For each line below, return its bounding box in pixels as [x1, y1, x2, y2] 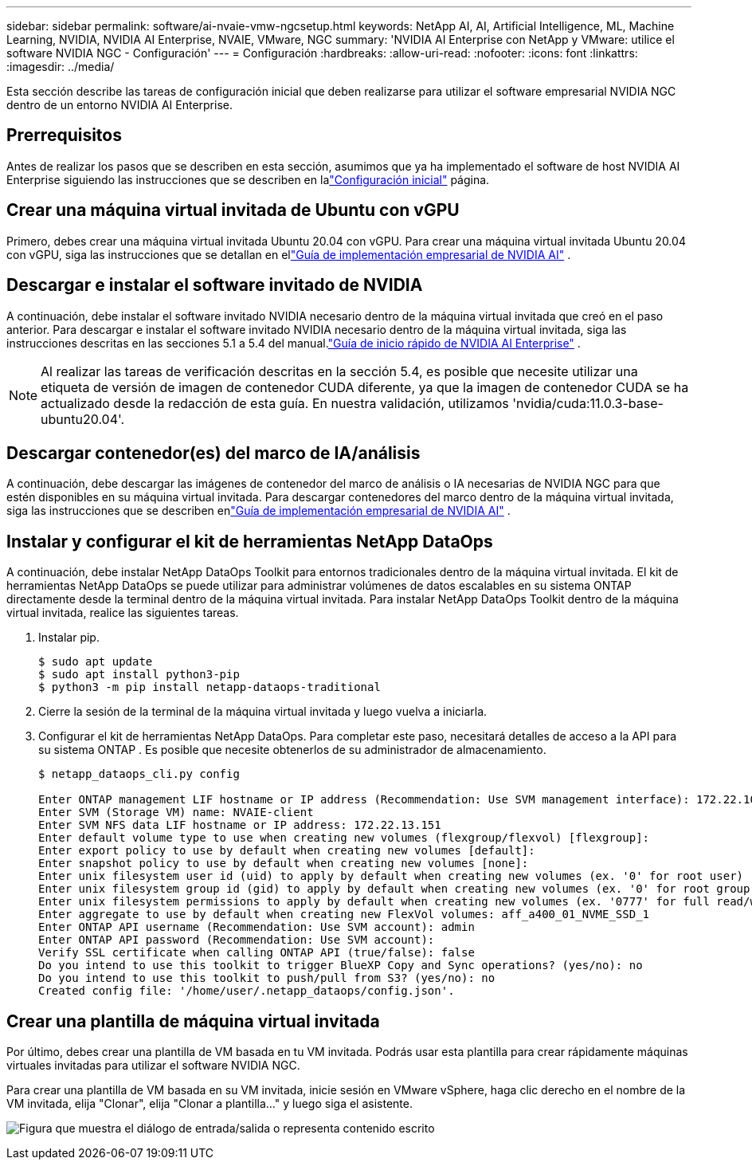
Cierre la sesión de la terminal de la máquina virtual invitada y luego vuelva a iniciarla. [38, 705, 488, 719]
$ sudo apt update [38, 655, 153, 669]
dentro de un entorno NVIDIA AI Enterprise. [6, 98, 233, 112]
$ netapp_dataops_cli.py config [38, 768, 240, 781]
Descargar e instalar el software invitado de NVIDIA [6, 275, 423, 296]
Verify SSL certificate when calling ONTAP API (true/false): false [38, 946, 475, 960]
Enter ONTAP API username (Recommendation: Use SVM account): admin [38, 921, 475, 934]
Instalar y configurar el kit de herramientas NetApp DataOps [6, 531, 493, 552]
